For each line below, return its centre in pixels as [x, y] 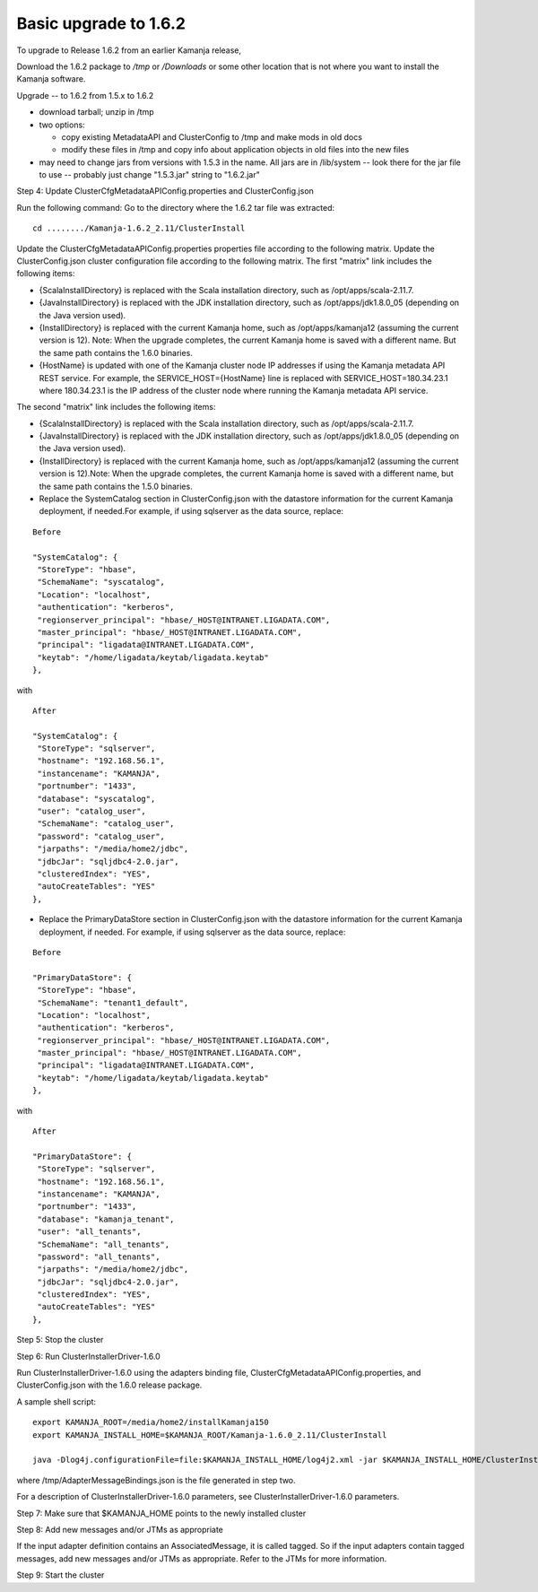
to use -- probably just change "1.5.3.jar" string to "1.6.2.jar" [149, 175]
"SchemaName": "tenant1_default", [113, 1003]
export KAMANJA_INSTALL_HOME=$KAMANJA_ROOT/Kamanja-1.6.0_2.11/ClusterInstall [210, 1435]
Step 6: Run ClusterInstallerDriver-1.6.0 [88, 1356]
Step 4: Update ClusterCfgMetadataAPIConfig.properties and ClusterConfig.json [165, 191]
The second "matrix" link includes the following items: [116, 407]
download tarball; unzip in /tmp [96, 112]
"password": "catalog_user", [101, 836]
